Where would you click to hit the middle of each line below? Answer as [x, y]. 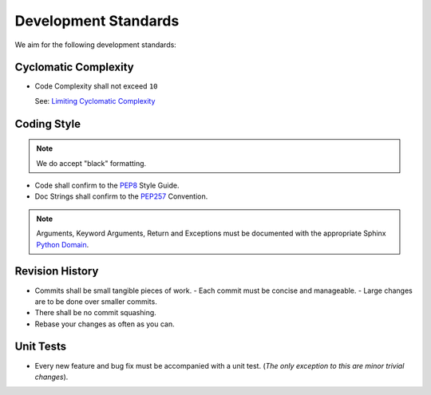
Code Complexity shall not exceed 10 [96, 86]
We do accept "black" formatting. [91, 163]
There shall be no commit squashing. [96, 313]
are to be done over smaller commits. [96, 301]
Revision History [57, 271]
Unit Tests [41, 347]
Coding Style [48, 124]
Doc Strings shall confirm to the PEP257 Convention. [121, 196]
